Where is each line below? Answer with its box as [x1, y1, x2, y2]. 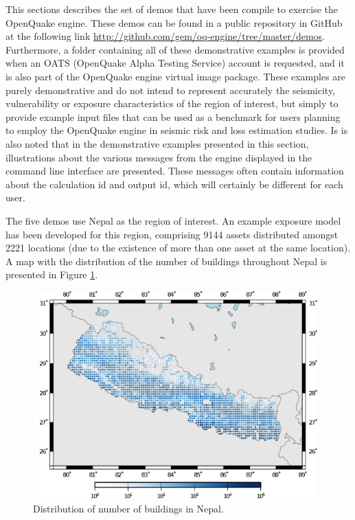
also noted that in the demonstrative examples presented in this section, [5, 136, 309, 150]
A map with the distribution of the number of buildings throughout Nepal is [5, 253, 328, 268]
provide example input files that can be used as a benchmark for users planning [5, 109, 341, 124]
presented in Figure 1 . [5, 267, 98, 282]
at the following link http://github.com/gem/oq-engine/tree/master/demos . [5, 29, 325, 43]
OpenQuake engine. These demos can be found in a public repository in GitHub [5, 15, 343, 30]
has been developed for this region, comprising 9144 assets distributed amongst [5, 227, 339, 241]
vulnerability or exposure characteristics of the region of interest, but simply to [5, 96, 339, 111]
